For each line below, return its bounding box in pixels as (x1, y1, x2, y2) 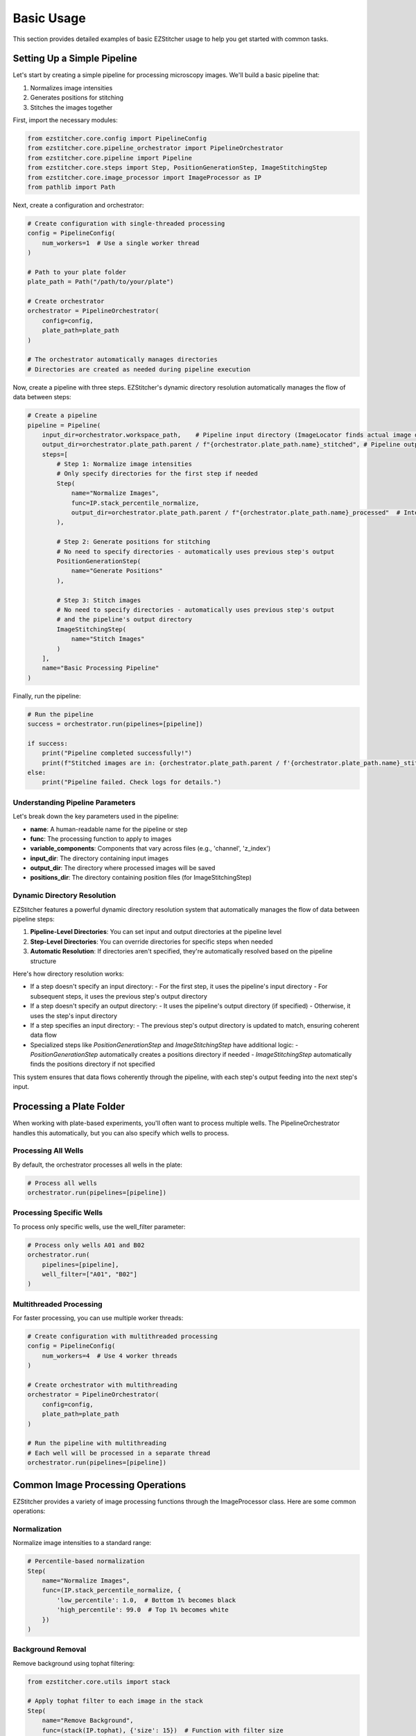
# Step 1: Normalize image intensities (56, 460, 192, 468)
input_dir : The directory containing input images (30, 854, 169, 862)
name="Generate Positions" (71, 567, 163, 575)
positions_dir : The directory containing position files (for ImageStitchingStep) (30, 874, 252, 882)
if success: (27, 740, 69, 747)
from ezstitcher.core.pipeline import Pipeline (27, 153, 192, 162)
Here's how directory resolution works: (12, 969, 124, 978)
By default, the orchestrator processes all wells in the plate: (12, 1160, 183, 1169)
